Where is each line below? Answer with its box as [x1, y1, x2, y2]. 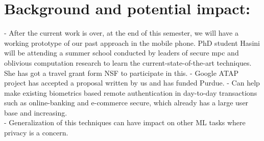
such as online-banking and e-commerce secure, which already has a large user [4, 97, 249, 108]
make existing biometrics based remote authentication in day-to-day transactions [4, 87, 257, 98]
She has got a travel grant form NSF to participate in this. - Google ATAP [4, 67, 238, 78]
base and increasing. [4, 107, 67, 118]
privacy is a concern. [4, 127, 68, 138]
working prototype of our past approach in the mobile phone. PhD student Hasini [4, 37, 260, 48]
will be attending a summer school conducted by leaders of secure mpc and [4, 47, 239, 58]
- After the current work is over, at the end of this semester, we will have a [4, 27, 238, 38]
